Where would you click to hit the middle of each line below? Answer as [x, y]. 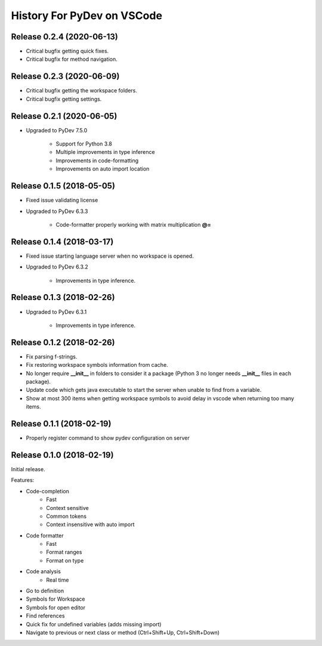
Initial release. [28, 469]
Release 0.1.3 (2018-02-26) [63, 297]
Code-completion [48, 491]
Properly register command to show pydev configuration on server [108, 438]
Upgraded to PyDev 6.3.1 [56, 312]
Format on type [65, 560]
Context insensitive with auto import [90, 524]
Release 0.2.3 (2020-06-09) [65, 77]
